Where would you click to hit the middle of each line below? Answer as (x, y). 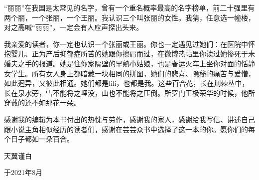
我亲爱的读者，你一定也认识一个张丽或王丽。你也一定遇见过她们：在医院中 (126, 44)
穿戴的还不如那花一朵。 (42, 102)
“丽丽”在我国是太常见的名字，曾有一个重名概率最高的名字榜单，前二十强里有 (129, 7)
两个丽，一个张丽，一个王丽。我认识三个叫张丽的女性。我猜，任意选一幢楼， (129, 17)
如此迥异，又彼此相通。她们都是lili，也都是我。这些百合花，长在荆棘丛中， (127, 83)
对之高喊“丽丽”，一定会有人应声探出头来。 (74, 27)
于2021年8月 (23, 172)
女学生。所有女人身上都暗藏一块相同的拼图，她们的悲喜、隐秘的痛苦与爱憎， (129, 73)
